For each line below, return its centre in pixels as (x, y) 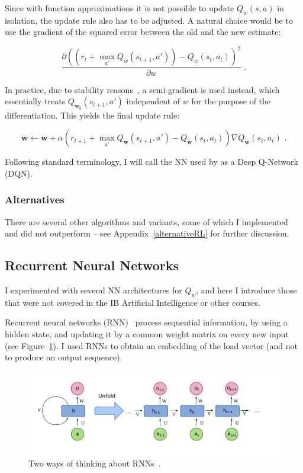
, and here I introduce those (246, 290)
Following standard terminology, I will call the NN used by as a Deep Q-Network (151, 162)
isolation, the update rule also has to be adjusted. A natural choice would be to (149, 20)
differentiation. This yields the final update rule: (92, 115)
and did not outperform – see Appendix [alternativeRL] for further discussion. (147, 233)
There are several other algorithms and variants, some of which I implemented (146, 221)
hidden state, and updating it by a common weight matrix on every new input (147, 333)
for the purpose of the (231, 101)
